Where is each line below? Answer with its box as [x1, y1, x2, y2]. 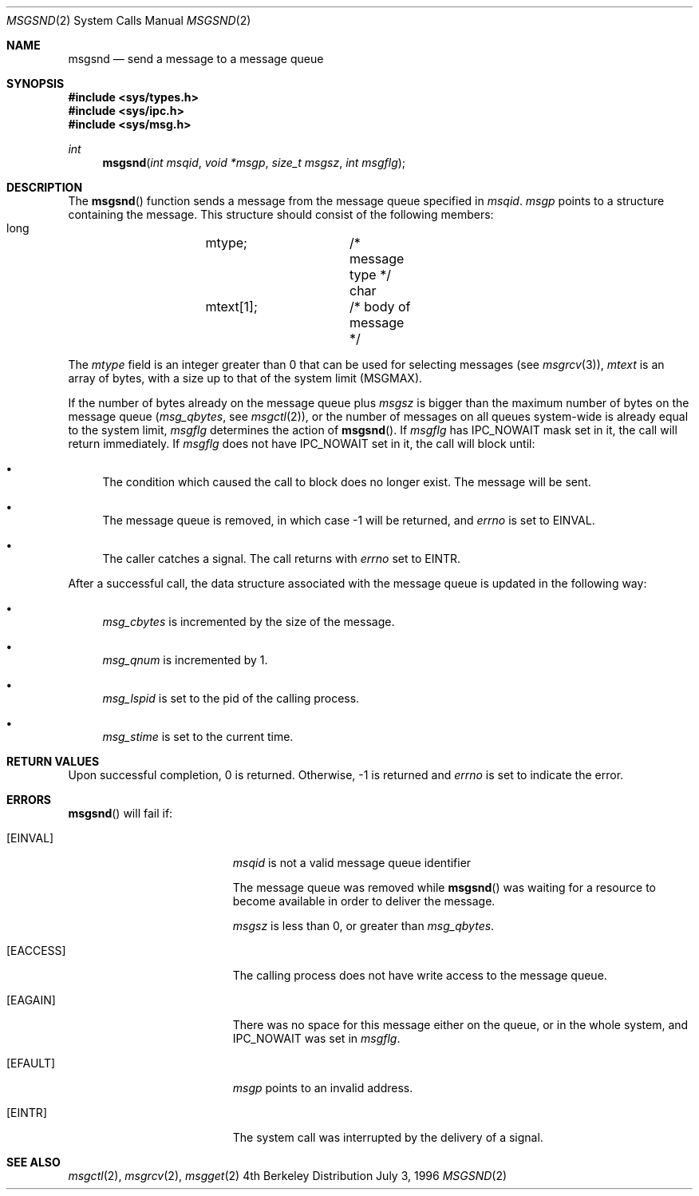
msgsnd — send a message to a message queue [68, 52, 324, 65]
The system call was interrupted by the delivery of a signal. [232, 1131, 543, 1144]
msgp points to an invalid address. [232, 1081, 413, 1095]
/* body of [349, 299, 411, 315]
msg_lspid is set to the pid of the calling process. [102, 691, 360, 705]
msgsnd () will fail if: [68, 806, 173, 820]
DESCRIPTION [6, 180, 83, 194]
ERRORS [6, 793, 52, 806]
